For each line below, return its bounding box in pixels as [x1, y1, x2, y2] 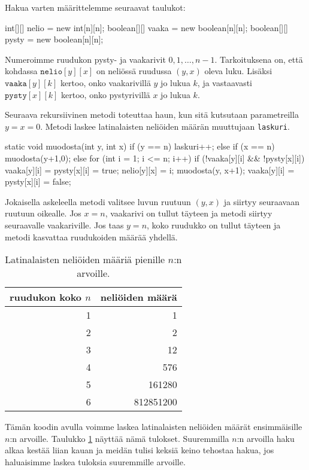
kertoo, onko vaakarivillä [60, 76, 151, 88]
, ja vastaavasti [197, 76, 252, 88]
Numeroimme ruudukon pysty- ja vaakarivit [5, 53, 166, 65]
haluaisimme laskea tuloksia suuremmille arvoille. [5, 455, 186, 468]
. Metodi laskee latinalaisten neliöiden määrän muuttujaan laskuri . [40, 120, 290, 132]
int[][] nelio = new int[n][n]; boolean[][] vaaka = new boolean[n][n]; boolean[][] [5, 21, 289, 33]
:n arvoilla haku [237, 432, 295, 444]
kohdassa [5, 65, 38, 77]
